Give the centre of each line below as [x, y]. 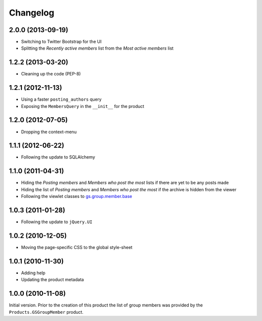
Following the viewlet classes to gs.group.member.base [77, 196]
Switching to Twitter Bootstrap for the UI [61, 42]
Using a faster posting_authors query [61, 99]
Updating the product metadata [53, 280]
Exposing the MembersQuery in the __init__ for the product [83, 106]
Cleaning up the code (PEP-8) [51, 74]
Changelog [32, 13]
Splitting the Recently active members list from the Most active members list [97, 48]
